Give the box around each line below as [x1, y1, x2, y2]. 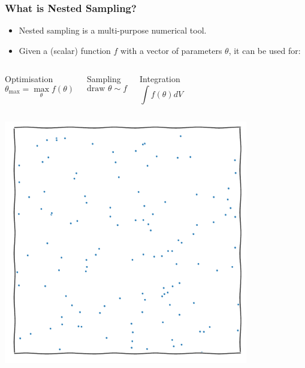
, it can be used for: [228, 44, 301, 56]
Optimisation [5, 73, 53, 85]
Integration [140, 73, 180, 85]
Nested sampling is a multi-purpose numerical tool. [19, 24, 207, 37]
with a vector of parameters [120, 44, 222, 56]
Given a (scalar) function [19, 44, 111, 56]
